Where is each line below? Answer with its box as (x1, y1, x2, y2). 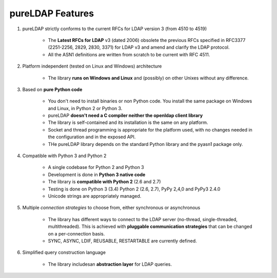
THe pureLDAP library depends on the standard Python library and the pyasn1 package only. (48, 141, 243, 147)
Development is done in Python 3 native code (48, 172, 146, 178)
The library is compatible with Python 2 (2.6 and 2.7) (48, 179, 161, 185)
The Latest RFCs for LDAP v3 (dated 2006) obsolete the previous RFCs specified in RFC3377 (48, 37, 246, 43)
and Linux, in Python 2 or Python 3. (48, 105, 123, 111)
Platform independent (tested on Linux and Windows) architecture (22, 63, 162, 69)
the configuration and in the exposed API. (48, 134, 136, 140)
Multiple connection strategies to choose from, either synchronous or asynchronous (22, 205, 201, 211)
